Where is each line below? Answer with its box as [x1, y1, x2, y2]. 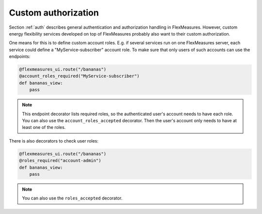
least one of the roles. [22, 125, 66, 130]
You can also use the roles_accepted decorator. [22, 195, 123, 201]
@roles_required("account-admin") [19, 158, 101, 163]
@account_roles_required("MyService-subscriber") [19, 73, 140, 79]
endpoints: [9, 53, 31, 59]
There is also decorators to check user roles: [9, 138, 99, 143]
